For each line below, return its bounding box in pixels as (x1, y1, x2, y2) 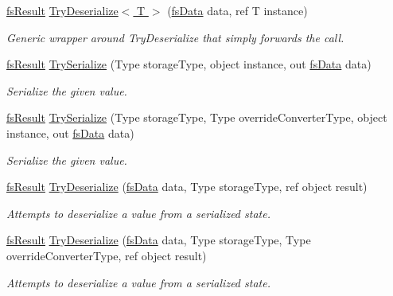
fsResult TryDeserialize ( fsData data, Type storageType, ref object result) (6, 178, 368, 195)
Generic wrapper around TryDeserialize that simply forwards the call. (6, 29, 344, 45)
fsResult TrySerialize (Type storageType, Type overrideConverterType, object (6, 109, 387, 126)
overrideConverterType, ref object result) (6, 247, 207, 263)
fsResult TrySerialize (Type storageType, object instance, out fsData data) (6, 56, 372, 72)
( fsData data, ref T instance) (167, 2, 308, 18)
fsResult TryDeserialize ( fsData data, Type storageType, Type (6, 232, 311, 248)
